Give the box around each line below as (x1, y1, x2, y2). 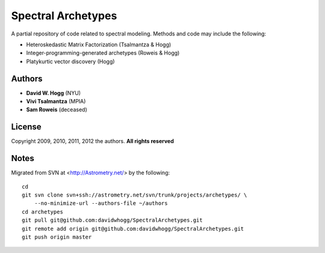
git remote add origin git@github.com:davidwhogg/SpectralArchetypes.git (22, 225, 244, 232)
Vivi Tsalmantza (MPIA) (26, 98, 86, 105)
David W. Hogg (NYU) (26, 89, 81, 96)
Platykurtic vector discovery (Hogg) (26, 58, 115, 65)
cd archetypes (22, 208, 63, 215)
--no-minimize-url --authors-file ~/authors (34, 200, 168, 207)
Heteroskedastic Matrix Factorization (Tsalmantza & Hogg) (26, 41, 172, 48)
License (11, 122, 42, 132)
